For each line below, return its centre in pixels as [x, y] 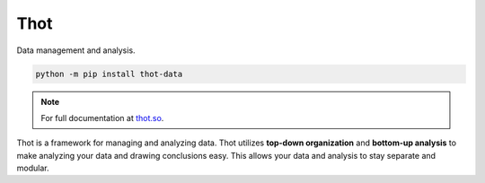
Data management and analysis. [76, 50]
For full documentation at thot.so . [102, 118]
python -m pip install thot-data [109, 74]
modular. [33, 168]
